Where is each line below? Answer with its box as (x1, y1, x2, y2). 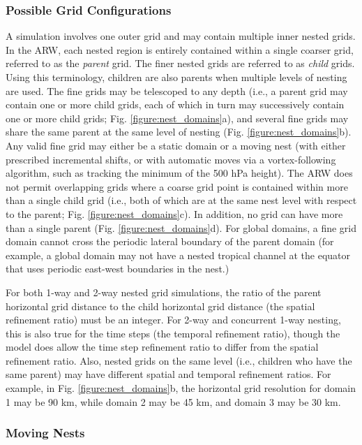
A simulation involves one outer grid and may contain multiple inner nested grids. (6, 29, 356, 43)
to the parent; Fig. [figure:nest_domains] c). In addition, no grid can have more (6, 206, 343, 221)
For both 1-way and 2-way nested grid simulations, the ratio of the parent (6, 284, 322, 299)
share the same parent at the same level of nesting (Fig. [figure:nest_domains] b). (6, 124, 352, 139)
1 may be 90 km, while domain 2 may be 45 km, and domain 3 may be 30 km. (6, 394, 341, 409)
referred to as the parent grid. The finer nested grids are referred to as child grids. (6, 56, 355, 71)
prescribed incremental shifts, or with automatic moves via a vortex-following (6, 152, 336, 166)
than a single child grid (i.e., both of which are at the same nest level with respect (6, 193, 357, 207)
